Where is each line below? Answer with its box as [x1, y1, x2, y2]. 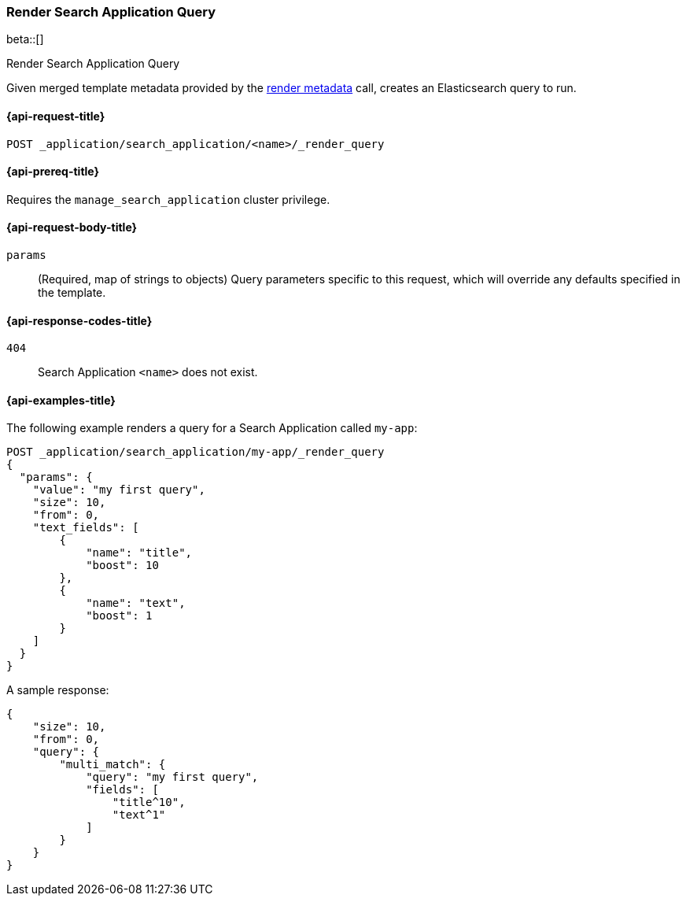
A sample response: [6, 683, 109, 697]
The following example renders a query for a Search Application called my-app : [6, 421, 418, 435]
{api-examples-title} [6, 393, 116, 407]
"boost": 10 [86, 559, 159, 572]
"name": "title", [86, 546, 193, 560]
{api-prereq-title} [6, 165, 100, 179]
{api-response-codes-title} [6, 313, 153, 327]
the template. [38, 286, 106, 300]
